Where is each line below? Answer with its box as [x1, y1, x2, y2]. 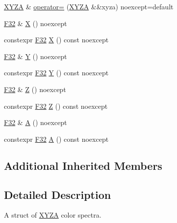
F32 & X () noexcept [4, 18, 67, 28]
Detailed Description [4, 187, 111, 202]
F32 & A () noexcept [4, 117, 67, 127]
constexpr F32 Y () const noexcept [4, 67, 109, 78]
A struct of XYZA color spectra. [4, 210, 101, 220]
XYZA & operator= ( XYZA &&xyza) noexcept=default [4, 1, 174, 11]
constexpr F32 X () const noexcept [4, 34, 109, 45]
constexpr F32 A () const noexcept [4, 133, 109, 144]
